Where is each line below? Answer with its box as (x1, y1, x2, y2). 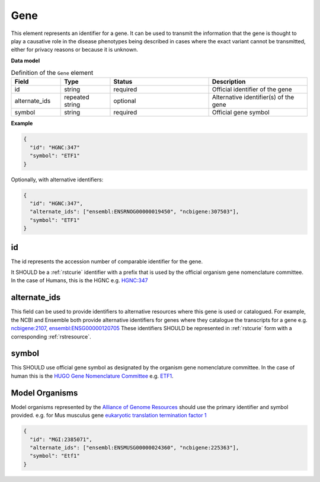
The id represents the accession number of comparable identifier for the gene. (11, 258, 203, 265)
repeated (64, 93, 89, 101)
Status (113, 78, 133, 86)
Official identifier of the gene (212, 85, 293, 94)
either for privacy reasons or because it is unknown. (11, 46, 139, 53)
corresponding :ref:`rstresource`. (11, 333, 91, 340)
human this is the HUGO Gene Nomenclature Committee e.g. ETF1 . (11, 372, 174, 379)
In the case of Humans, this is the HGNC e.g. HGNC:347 (11, 277, 148, 284)
